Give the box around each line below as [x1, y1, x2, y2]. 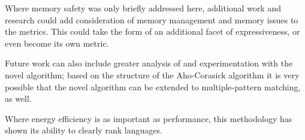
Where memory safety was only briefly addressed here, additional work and [5, 2, 281, 14]
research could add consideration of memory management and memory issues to [5, 13, 298, 26]
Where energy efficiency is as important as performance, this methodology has [5, 112, 292, 124]
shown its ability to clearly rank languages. [5, 124, 162, 136]
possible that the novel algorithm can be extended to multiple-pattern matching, [5, 80, 301, 93]
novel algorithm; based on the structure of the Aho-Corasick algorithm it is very [5, 68, 300, 81]
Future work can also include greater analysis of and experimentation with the [5, 57, 293, 69]
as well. [5, 92, 32, 105]
